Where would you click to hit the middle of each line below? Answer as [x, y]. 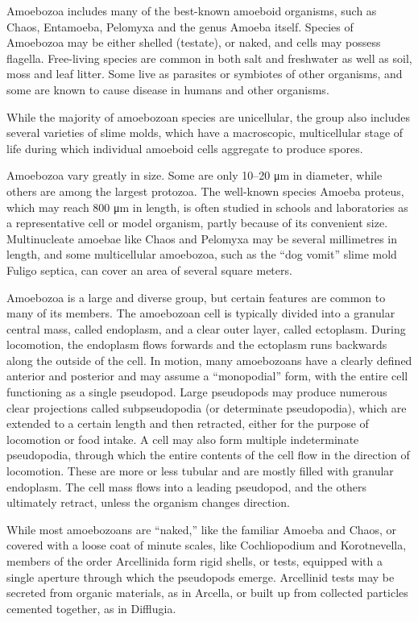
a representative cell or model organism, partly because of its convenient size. [197, 223]
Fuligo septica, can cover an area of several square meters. [149, 270]
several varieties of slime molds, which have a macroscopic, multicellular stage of [205, 133]
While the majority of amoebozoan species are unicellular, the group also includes [208, 116]
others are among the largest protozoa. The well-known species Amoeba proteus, [205, 191]
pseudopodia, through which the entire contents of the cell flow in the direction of [208, 455]
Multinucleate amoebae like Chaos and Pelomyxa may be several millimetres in [202, 238]
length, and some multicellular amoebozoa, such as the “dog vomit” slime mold [202, 254]
